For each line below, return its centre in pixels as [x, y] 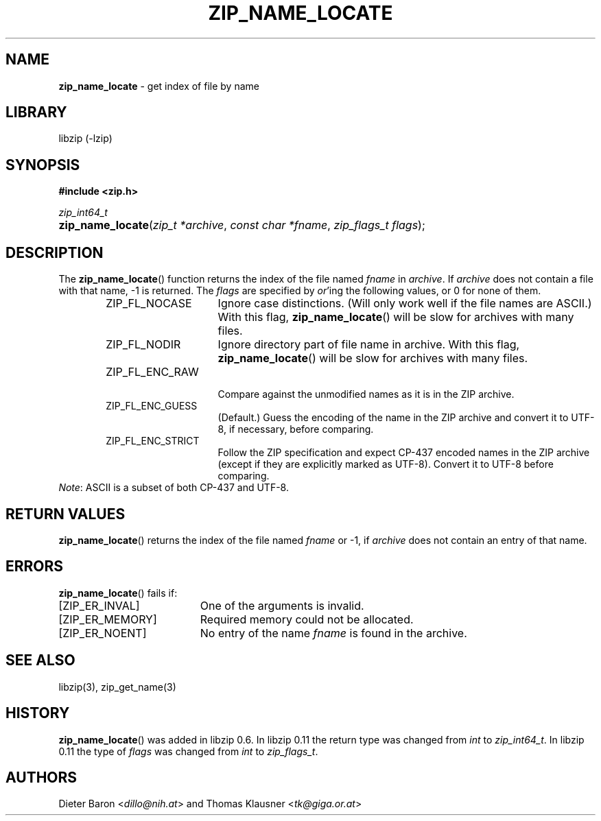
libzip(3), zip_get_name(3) [117, 687]
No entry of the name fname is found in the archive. [333, 633]
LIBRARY [36, 112]
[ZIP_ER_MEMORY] [108, 619]
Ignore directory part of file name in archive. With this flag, [369, 345]
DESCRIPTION [55, 252]
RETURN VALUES [66, 514]
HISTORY [38, 713]
